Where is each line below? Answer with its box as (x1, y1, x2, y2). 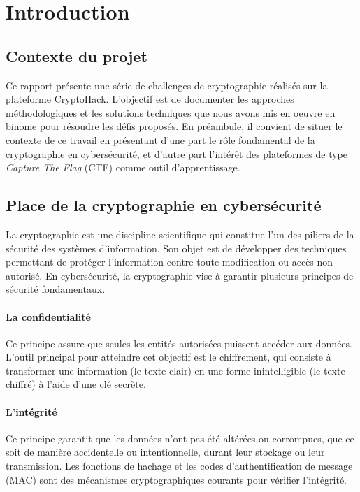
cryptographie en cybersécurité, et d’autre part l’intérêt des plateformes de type (6, 146, 347, 161)
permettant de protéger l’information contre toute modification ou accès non (6, 254, 333, 269)
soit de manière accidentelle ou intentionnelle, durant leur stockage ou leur (6, 444, 325, 459)
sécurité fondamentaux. (6, 282, 106, 296)
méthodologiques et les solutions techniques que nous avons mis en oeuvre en (6, 105, 336, 120)
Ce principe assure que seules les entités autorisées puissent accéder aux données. (6, 335, 352, 350)
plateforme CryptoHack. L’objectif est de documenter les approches (6, 92, 294, 106)
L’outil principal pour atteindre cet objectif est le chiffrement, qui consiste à (6, 349, 331, 364)
